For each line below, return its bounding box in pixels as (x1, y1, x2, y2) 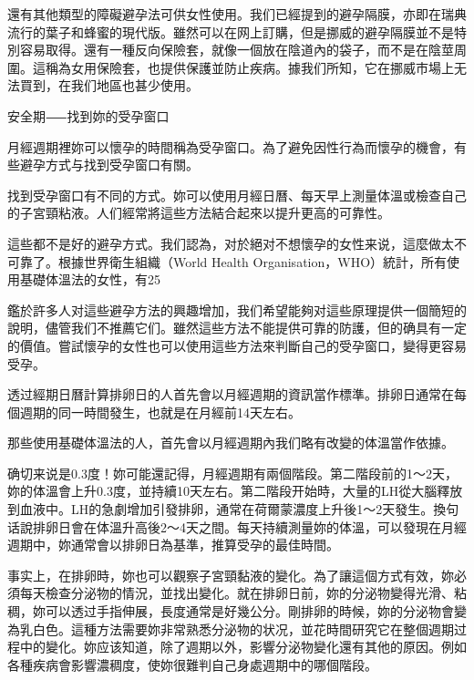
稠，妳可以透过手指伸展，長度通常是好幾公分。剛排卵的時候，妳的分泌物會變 (7, 602, 467, 621)
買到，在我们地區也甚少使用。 (19, 76, 199, 95)
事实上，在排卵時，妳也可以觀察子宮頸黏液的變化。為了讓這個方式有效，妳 (7, 565, 454, 584)
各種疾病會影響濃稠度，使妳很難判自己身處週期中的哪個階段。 (7, 654, 377, 674)
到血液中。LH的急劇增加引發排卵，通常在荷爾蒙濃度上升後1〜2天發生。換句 (7, 500, 459, 519)
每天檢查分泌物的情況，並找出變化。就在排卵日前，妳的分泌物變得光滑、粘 (19, 583, 467, 603)
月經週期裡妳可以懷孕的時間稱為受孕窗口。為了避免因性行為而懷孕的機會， (7, 137, 454, 156)
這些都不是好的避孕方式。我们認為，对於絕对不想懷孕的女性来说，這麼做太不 (7, 233, 467, 252)
